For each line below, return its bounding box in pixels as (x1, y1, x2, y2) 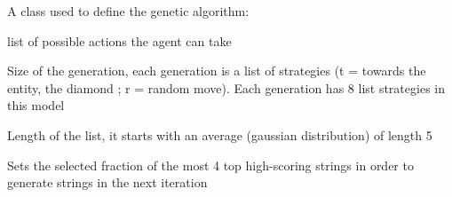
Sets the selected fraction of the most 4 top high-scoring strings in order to (7, 155, 414, 174)
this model (7, 96, 65, 114)
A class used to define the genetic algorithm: (7, 2, 250, 20)
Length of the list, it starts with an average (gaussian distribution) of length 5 (7, 125, 432, 144)
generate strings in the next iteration (7, 173, 208, 192)
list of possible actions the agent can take (7, 31, 232, 50)
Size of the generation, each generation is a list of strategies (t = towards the (7, 61, 426, 80)
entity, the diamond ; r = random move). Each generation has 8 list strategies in (7, 78, 445, 97)
